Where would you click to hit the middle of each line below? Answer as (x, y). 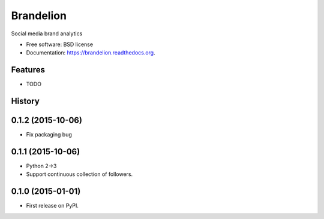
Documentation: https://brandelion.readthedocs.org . (91, 53)
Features (28, 70)
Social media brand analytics (47, 34)
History (25, 101)
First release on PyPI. (52, 206)
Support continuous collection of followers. (79, 174)
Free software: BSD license (59, 44)
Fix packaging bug (49, 135)
